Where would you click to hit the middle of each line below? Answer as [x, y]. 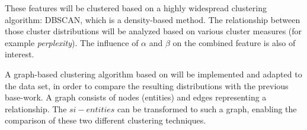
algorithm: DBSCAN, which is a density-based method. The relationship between [153, 19]
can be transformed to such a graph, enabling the [207, 108]
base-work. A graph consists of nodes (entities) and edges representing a [136, 97]
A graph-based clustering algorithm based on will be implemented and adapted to [153, 74]
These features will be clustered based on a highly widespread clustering [136, 8]
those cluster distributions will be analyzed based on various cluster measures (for [153, 31]
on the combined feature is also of [234, 42]
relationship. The [36, 108]
